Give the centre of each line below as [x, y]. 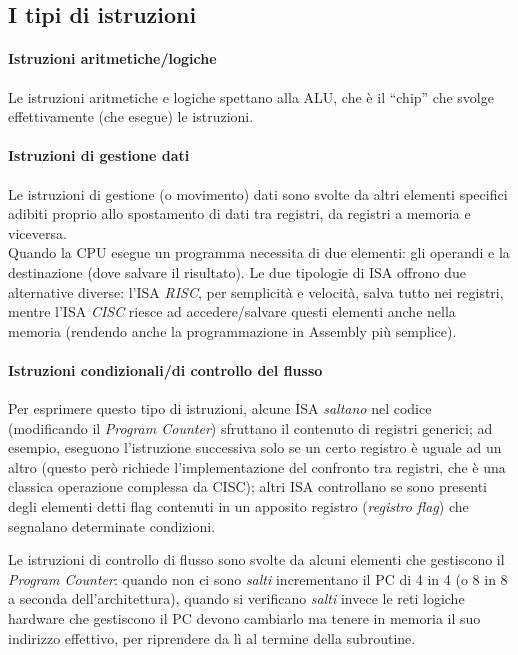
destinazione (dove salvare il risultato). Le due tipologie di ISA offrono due [237, 271]
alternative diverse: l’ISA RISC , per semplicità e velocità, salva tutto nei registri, [256, 291]
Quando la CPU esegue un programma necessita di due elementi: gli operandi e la [259, 252]
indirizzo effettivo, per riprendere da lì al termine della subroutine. [212, 637]
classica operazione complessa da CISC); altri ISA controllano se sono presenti [247, 486]
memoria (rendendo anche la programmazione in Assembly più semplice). [232, 330]
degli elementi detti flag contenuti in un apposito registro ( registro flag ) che [238, 506]
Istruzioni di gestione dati [99, 155]
